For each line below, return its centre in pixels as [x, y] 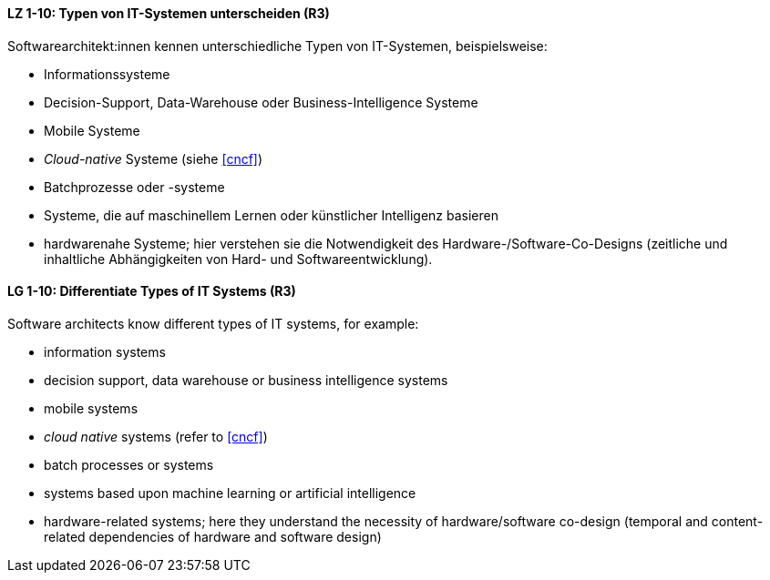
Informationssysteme [107, 74]
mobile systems [91, 408]
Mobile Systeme [92, 130]
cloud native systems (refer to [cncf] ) [156, 436]
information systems [105, 351]
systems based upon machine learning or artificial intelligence [230, 493]
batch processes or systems [129, 464]
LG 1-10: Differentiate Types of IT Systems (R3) [152, 291]
